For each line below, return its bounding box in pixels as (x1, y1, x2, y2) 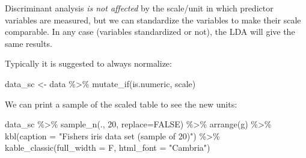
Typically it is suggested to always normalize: (5, 57, 172, 70)
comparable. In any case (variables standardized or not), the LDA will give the (5, 25, 295, 38)
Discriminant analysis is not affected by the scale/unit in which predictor (5, 2, 274, 14)
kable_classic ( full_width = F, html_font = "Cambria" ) (5, 141, 210, 154)
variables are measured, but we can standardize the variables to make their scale (5, 13, 301, 26)
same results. (5, 37, 52, 49)
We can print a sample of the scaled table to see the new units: (5, 97, 237, 110)
